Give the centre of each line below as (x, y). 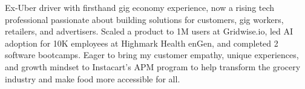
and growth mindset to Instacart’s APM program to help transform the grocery (153, 66)
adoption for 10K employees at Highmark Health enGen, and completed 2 (142, 43)
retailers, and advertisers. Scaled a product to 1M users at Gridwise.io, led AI (149, 31)
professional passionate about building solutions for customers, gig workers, (144, 19)
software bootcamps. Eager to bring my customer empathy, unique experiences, (152, 55)
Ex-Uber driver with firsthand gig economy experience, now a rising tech (140, 7)
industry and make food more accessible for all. (93, 78)
